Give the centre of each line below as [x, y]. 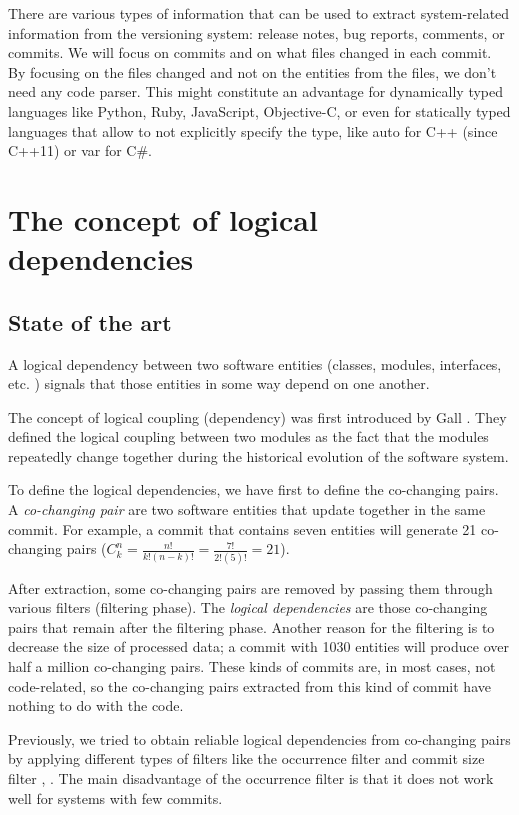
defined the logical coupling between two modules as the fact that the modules [248, 436]
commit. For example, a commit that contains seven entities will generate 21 [242, 528]
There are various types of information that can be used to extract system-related [259, 13]
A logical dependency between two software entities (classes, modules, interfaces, [255, 363]
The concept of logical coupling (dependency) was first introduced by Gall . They [257, 416]
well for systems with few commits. [115, 797]
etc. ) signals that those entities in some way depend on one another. [219, 383]
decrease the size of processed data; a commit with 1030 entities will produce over [258, 646]
